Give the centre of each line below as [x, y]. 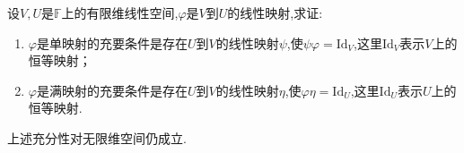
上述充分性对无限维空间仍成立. [97, 137]
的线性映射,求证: [275, 13]
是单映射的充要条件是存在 [112, 42]
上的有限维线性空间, [120, 13]
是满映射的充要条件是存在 [112, 90]
